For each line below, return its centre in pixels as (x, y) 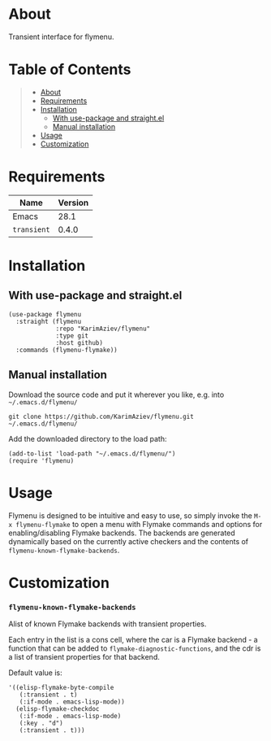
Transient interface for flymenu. (61, 37)
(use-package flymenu (45, 314)
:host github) (80, 342)
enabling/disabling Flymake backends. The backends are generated (122, 533)
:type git (72, 336)
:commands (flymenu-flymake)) (67, 350)
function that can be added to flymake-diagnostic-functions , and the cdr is (135, 648)
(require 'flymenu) (41, 460)
